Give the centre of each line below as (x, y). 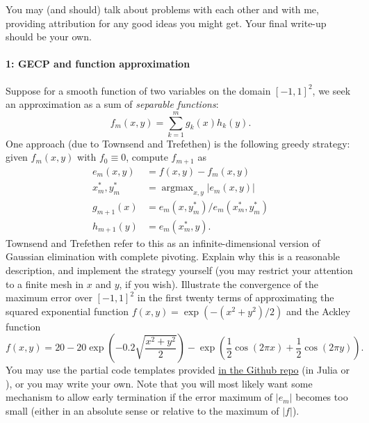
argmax (178, 188)
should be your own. (49, 37)
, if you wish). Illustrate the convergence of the (219, 284)
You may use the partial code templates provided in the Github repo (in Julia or (178, 370)
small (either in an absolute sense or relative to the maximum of (142, 411)
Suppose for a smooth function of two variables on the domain (138, 90)
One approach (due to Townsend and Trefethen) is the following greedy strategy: (178, 143)
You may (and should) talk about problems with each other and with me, (162, 9)
